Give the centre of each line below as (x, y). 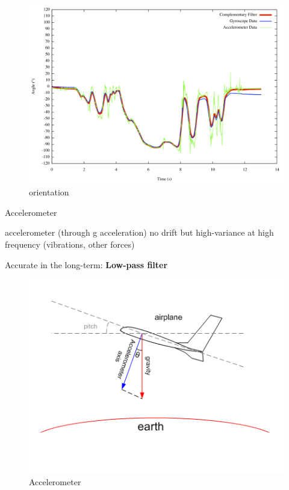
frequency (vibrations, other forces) (70, 244)
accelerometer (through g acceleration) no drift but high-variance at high (139, 232)
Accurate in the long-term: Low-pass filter (86, 264)
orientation (49, 192)
